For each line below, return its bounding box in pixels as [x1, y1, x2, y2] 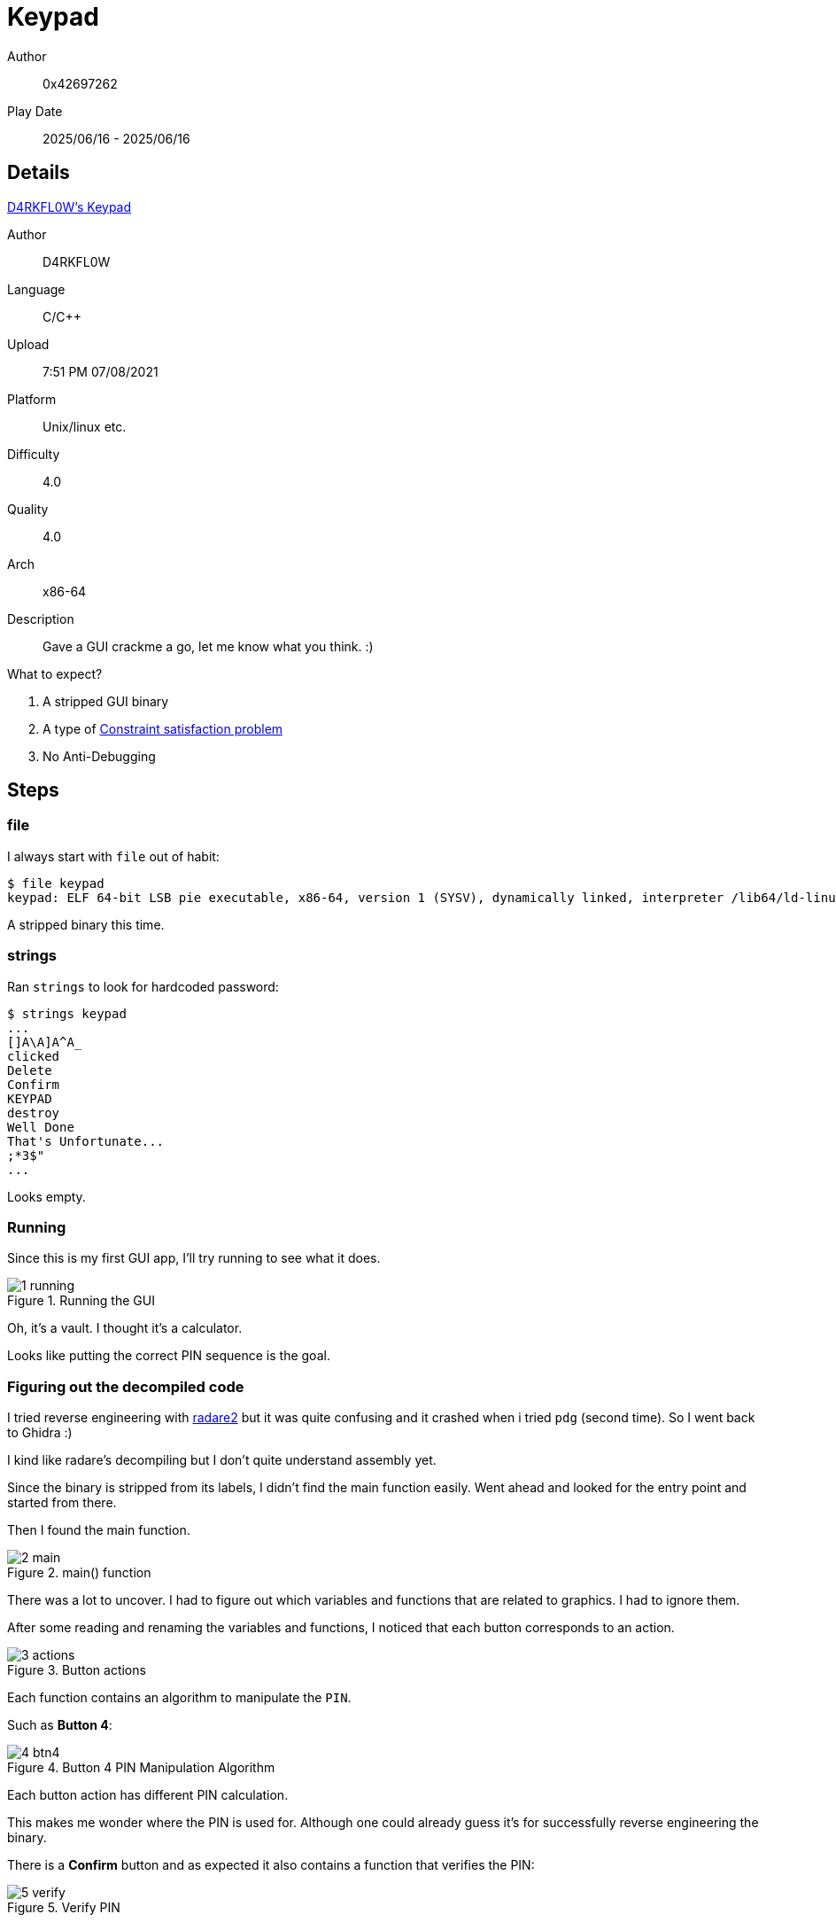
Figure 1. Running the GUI [7, 1293, 155, 1309]
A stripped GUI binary [43, 693, 169, 709]
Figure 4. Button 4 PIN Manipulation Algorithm [7, 1760, 275, 1776]
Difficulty [7, 446, 60, 462]
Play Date [7, 103, 63, 119]
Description [7, 611, 74, 626]
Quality [7, 501, 49, 517]
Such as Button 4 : [7, 1717, 112, 1733]
